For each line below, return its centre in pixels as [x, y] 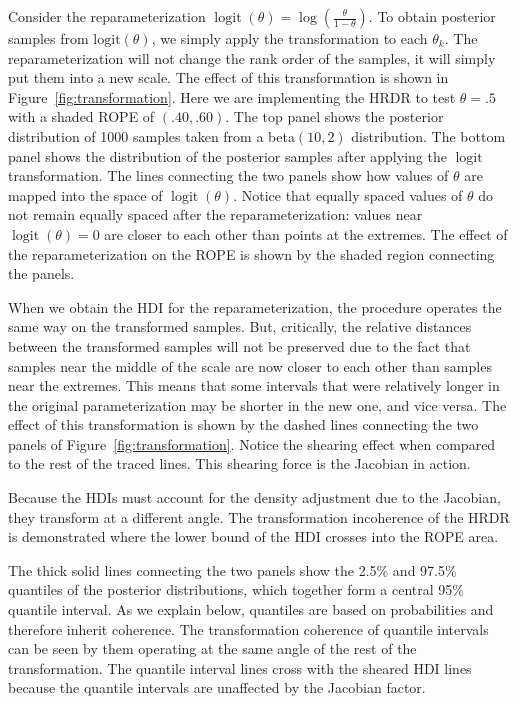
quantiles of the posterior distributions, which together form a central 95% [236, 589]
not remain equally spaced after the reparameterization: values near [215, 214]
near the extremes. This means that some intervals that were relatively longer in [254, 385]
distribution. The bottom [428, 135]
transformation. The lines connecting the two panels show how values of [228, 175]
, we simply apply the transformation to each [289, 38]
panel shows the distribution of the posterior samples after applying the [227, 155]
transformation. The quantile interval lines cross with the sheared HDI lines [240, 667]
